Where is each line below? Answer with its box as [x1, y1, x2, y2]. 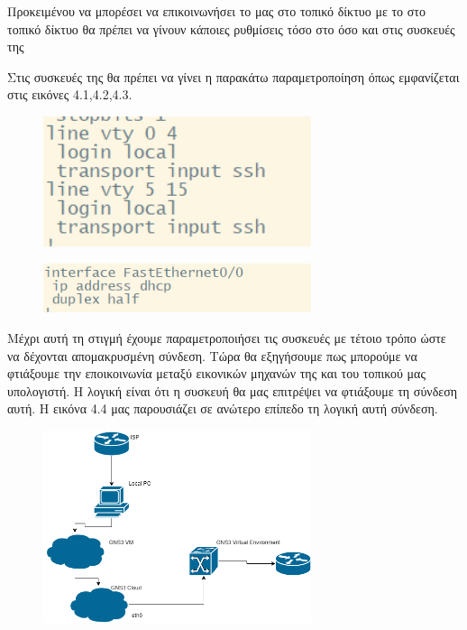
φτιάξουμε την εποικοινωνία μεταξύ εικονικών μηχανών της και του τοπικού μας [7, 364, 426, 383]
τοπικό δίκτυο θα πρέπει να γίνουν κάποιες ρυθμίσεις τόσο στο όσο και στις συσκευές [7, 19, 455, 38]
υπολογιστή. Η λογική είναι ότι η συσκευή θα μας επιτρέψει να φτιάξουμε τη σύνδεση [7, 381, 458, 400]
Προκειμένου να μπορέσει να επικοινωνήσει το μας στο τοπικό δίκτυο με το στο [7, 2, 426, 20]
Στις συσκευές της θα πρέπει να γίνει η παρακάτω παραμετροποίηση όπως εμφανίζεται [7, 67, 460, 86]
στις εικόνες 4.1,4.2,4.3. [7, 85, 133, 104]
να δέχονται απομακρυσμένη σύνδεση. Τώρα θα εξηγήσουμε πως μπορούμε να [7, 346, 417, 365]
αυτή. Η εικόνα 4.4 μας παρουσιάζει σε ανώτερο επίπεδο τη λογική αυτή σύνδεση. [7, 399, 438, 418]
